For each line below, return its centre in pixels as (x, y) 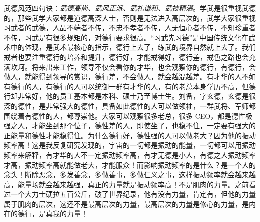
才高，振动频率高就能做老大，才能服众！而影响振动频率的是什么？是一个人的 (130, 165)
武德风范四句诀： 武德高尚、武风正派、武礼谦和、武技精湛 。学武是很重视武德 (130, 8)
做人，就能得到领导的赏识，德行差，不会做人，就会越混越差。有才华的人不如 (130, 76)
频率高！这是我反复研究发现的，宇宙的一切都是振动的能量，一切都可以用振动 (130, 145)
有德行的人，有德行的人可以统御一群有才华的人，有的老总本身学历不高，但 (126, 86)
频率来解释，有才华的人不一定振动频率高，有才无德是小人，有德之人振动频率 (130, 155)
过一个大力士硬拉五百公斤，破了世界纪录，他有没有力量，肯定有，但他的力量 (130, 194)
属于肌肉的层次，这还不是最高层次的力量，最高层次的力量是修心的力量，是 (126, 204)
